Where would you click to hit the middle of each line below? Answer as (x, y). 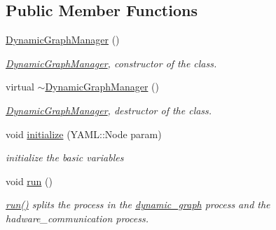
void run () (29, 181)
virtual (20, 87)
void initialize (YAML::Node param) (84, 134)
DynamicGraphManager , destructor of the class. (109, 110)
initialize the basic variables (65, 157)
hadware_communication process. (77, 218)
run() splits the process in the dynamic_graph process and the (138, 204)
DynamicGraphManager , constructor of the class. (111, 63)
